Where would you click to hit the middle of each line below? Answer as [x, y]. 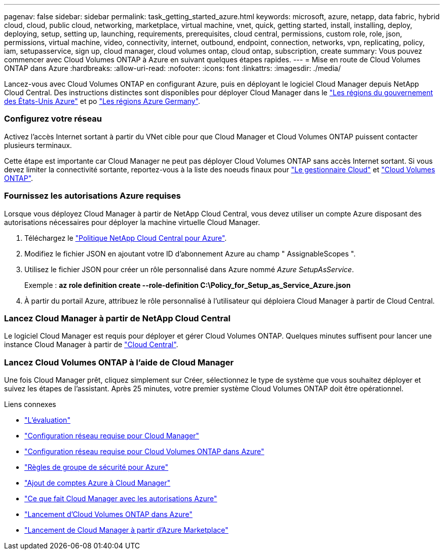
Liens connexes [30, 404]
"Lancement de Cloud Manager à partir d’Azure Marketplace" [126, 530]
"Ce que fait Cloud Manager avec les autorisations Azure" [121, 498]
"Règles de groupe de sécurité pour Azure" [97, 467]
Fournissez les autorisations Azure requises [92, 196]
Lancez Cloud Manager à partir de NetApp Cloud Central [117, 318]
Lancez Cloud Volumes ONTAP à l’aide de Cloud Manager [119, 362]
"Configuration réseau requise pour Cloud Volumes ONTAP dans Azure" [144, 451]
